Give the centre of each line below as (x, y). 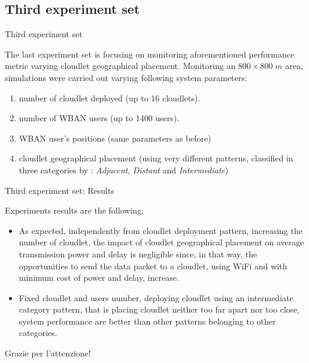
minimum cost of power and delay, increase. (99, 277)
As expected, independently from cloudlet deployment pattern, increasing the (160, 230)
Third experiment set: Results (60, 190)
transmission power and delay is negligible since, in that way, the (138, 253)
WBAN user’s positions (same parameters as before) (115, 138)
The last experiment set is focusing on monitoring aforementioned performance (150, 54)
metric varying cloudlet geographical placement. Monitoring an (120, 66)
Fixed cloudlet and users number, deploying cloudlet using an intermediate (156, 297)
